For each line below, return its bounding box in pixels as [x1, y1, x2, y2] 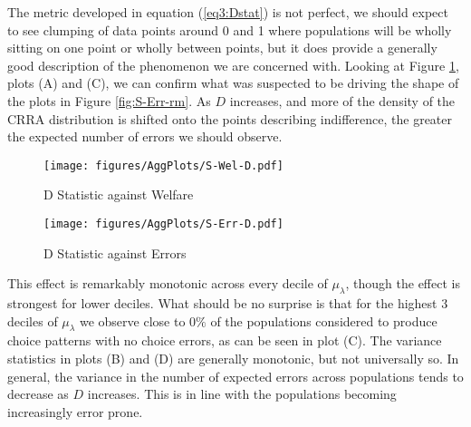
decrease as [7, 384, 69, 403]
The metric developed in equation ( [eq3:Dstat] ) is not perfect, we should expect [7, 3, 448, 21]
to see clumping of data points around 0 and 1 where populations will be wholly [7, 20, 452, 39]
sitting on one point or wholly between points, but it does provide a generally [7, 38, 437, 57]
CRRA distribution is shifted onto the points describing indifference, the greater [7, 109, 452, 128]
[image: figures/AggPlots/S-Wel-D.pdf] [43, 159, 284, 172]
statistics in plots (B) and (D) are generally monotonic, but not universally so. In [7, 349, 459, 368]
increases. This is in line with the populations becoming [87, 384, 397, 403]
